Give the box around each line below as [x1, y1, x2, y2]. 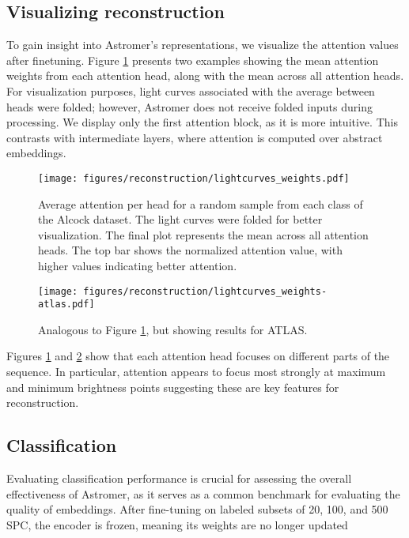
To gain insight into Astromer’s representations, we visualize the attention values [6, 36, 399, 53]
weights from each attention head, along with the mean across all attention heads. [6, 67, 404, 84]
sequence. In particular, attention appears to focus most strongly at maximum [6, 363, 386, 380]
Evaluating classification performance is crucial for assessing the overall [6, 470, 352, 487]
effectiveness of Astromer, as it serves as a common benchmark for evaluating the [6, 485, 400, 502]
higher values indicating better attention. [38, 257, 237, 273]
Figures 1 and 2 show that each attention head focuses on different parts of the [6, 348, 390, 364]
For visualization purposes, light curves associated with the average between [6, 82, 375, 99]
